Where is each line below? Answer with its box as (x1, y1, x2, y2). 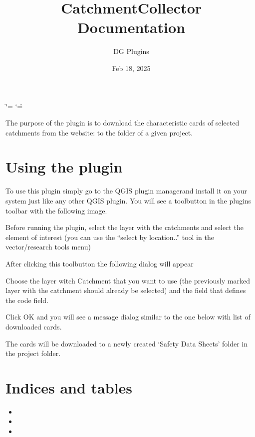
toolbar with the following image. (5, 205, 107, 215)
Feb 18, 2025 (112, 62, 151, 73)
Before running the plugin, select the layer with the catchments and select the (5, 222, 244, 232)
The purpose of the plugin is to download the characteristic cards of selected (5, 117, 240, 128)
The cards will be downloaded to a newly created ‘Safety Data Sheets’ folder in (5, 338, 248, 348)
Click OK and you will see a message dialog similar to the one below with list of (5, 311, 251, 322)
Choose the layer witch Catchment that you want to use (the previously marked (5, 275, 250, 285)
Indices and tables (5, 377, 133, 397)
